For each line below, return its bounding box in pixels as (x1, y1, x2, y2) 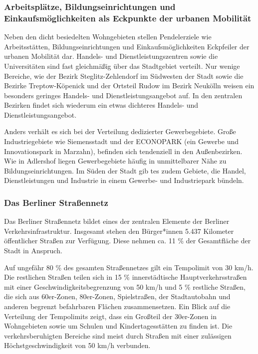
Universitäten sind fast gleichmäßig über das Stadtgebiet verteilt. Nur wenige (4, 60, 240, 71)
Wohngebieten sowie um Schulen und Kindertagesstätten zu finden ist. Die (4, 321, 233, 331)
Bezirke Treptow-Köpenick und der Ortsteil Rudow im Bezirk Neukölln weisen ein (4, 80, 255, 91)
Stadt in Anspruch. (4, 245, 62, 256)
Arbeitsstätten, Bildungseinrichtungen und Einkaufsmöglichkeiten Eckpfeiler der (4, 41, 250, 51)
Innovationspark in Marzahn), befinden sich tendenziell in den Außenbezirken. (4, 146, 243, 156)
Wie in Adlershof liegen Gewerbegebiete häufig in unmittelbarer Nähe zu (4, 156, 227, 166)
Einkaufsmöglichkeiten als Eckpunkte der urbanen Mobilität (4, 11, 252, 24)
